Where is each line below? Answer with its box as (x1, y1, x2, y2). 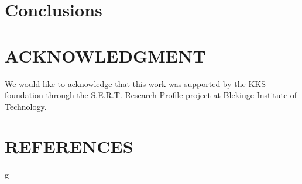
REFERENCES (5, 134, 133, 158)
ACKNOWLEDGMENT (5, 43, 206, 67)
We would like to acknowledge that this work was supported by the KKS (5, 77, 266, 89)
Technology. (5, 100, 47, 112)
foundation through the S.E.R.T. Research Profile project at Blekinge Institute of (5, 89, 297, 101)
